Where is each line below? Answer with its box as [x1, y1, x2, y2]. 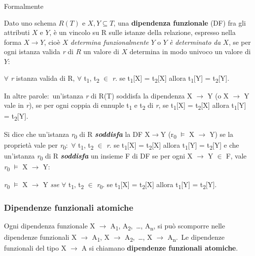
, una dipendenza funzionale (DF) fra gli [113, 17, 246, 28]
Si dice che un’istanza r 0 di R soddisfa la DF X [4, 128, 150, 140]
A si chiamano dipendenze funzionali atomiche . [81, 242, 238, 253]
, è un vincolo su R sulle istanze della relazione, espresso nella [49, 27, 236, 37]
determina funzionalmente [70, 36, 149, 47]
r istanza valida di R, [11, 72, 75, 83]
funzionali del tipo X [4, 242, 67, 253]
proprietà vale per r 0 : [4, 139, 68, 151]
